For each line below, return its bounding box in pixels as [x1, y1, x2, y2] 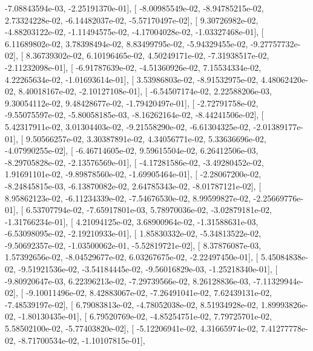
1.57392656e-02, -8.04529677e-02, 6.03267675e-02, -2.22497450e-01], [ [5, 251, 259, 263]
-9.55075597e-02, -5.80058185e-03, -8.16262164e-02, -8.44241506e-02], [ [5, 108, 264, 121]
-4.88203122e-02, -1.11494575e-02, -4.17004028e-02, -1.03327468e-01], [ [5, 25, 264, 38]
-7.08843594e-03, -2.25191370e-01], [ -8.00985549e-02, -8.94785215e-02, [5, 2, 264, 14]
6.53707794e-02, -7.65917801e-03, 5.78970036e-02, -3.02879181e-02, [25, 203, 272, 216]
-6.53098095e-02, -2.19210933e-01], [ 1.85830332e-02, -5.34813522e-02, [5, 227, 262, 240]
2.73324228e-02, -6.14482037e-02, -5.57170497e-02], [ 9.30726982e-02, [5, 13, 259, 26]
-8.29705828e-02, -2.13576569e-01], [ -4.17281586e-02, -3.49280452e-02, [5, 156, 264, 168]
